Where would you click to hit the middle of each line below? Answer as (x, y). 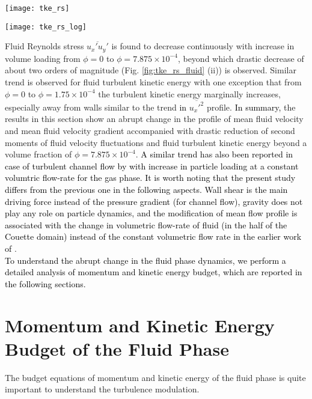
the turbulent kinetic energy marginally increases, (189, 93)
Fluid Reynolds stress (44, 46)
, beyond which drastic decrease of (241, 58)
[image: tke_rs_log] (46, 27)
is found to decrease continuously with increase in (203, 46)
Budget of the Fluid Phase (117, 348)
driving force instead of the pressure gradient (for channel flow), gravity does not (154, 201)
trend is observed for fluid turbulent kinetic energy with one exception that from (153, 81)
